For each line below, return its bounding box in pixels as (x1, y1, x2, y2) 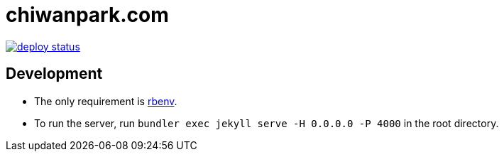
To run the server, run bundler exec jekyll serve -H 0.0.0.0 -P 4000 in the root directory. (34, 117, 499, 129)
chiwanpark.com (6, 3, 169, 27)
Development (6, 65, 103, 83)
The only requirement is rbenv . (34, 94, 177, 107)
